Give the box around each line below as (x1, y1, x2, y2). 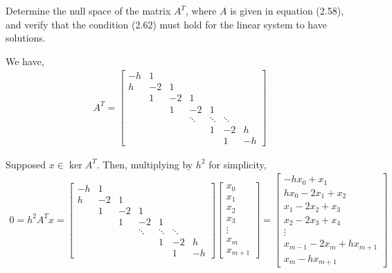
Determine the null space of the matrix (6, 3, 171, 17)
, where (186, 3, 217, 17)
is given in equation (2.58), (230, 3, 344, 17)
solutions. (6, 30, 46, 45)
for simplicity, (208, 157, 267, 171)
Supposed (6, 157, 46, 171)
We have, (6, 53, 44, 68)
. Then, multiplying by (96, 157, 193, 171)
